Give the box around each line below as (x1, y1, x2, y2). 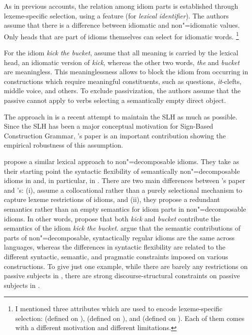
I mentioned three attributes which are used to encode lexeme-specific (15, 303, 223, 314)
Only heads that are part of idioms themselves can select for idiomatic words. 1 (4, 30, 239, 41)
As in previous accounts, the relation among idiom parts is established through (4, 1, 238, 11)
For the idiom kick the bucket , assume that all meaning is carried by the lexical (4, 48, 238, 58)
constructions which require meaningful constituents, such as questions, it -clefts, (4, 76, 242, 86)
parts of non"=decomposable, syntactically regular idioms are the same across (4, 232, 235, 242)
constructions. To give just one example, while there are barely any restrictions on (4, 261, 248, 271)
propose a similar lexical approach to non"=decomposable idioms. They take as (4, 156, 239, 166)
